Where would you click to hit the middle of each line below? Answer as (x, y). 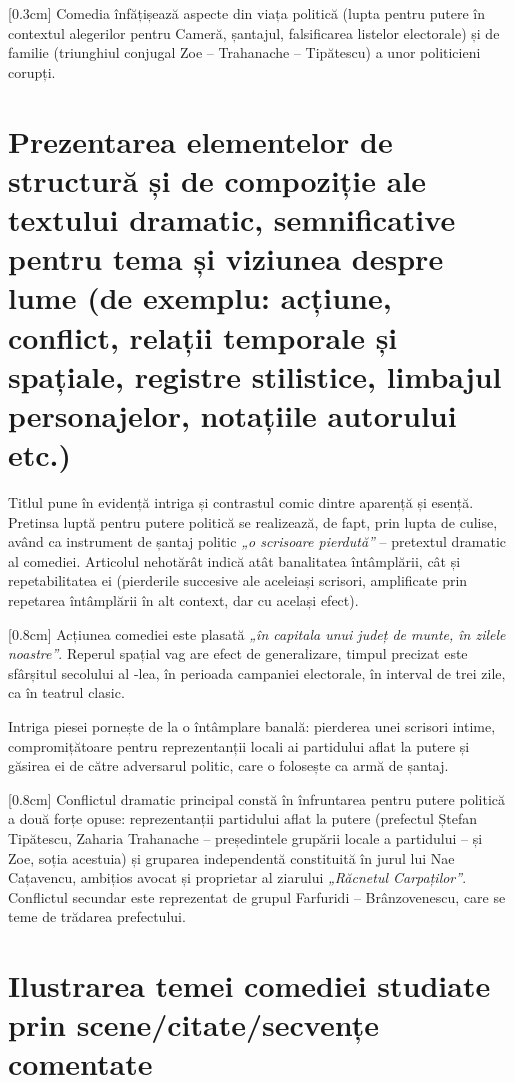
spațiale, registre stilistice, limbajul (255, 375)
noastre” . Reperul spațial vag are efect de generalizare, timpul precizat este (238, 653)
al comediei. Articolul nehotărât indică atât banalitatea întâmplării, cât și (234, 560)
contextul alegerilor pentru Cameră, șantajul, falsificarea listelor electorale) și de (254, 32)
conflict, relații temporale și (203, 336)
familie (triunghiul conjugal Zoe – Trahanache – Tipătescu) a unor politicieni (244, 52)
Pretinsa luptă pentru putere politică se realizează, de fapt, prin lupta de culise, (253, 521)
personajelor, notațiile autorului (232, 414)
